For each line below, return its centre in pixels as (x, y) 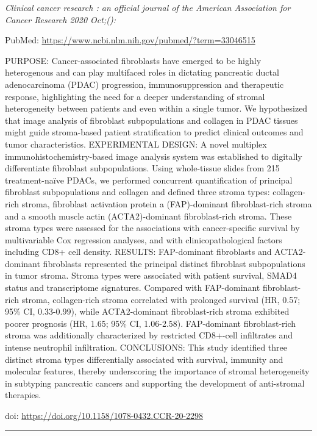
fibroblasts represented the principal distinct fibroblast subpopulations (174, 263)
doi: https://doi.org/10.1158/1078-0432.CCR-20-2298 (104, 415)
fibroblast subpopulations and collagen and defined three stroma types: (137, 192)
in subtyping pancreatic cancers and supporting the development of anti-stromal (155, 383)
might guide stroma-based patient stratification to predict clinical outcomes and (154, 132)
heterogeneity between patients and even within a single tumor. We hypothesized (156, 108)
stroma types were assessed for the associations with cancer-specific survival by (152, 228)
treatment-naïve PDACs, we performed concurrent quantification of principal (149, 180)
